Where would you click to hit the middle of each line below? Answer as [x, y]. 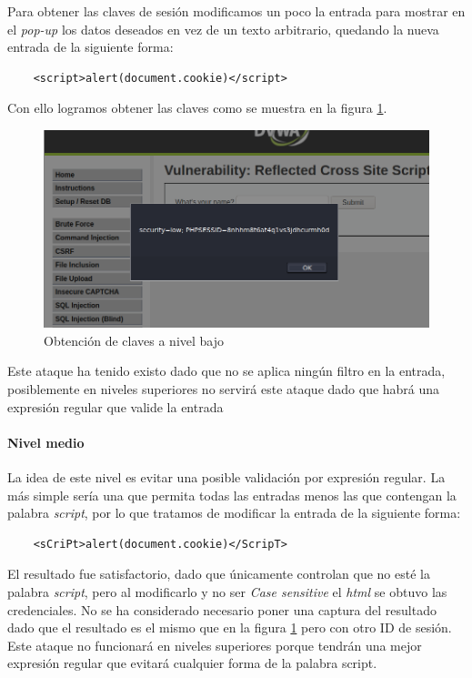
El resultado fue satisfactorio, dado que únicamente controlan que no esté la [219, 574]
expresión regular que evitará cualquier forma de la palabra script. [192, 663]
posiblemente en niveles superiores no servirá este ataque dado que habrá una [224, 389]
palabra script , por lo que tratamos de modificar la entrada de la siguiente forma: [234, 513]
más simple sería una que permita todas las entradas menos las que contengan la [232, 495]
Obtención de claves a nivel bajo [134, 340]
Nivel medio [46, 442]
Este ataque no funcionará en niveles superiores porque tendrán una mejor [215, 645]
